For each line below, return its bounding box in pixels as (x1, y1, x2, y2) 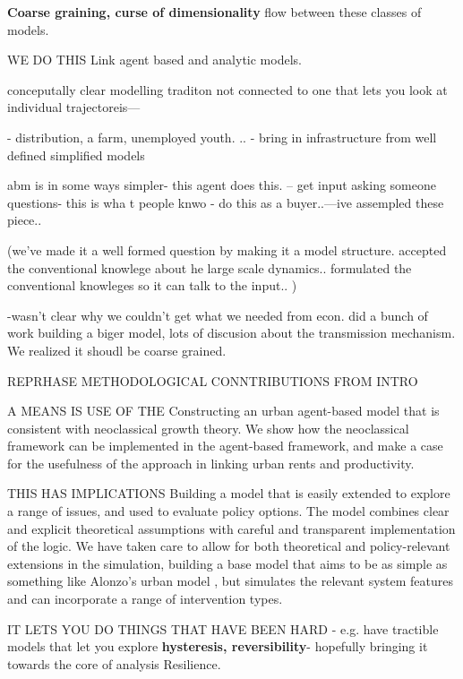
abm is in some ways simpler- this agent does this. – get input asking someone (7, 176, 436, 194)
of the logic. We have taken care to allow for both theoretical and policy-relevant (7, 537, 450, 555)
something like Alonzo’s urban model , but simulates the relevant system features (7, 572, 454, 590)
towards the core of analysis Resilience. (7, 654, 221, 673)
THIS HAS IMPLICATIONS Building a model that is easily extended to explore (7, 484, 450, 503)
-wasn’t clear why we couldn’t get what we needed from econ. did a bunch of (7, 305, 428, 324)
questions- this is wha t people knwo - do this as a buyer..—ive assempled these (7, 193, 444, 211)
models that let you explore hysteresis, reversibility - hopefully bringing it (7, 637, 428, 656)
